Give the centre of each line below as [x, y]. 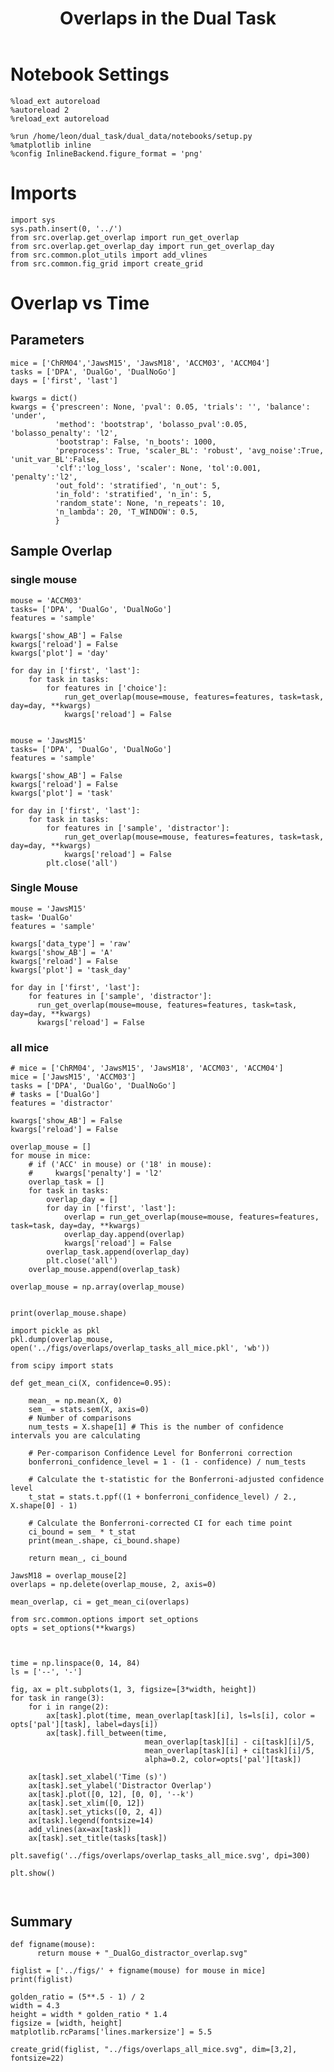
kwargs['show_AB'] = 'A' [62, 952]
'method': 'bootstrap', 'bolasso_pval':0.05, [151, 424]
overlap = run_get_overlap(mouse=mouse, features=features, [191, 1217]
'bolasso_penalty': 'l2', [64, 433]
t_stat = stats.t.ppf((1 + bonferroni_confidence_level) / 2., [163, 1497]
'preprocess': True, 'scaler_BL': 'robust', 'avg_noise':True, [189, 450]
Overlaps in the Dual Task [168, 18]
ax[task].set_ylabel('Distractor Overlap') [120, 1786]
